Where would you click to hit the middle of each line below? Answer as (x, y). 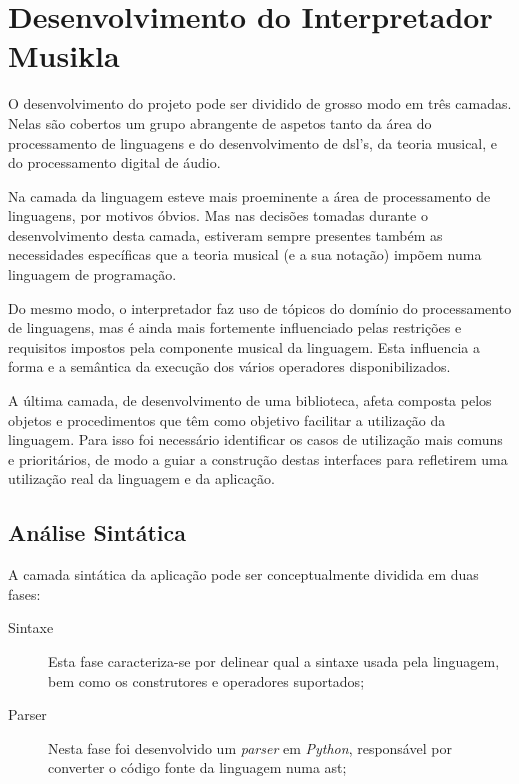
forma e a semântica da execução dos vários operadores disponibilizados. (229, 366)
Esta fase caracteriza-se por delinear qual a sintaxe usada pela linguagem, (274, 660)
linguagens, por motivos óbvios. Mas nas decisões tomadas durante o (218, 215)
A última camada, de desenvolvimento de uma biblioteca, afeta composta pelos (250, 400)
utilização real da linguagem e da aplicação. (141, 478)
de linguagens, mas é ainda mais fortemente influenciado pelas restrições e (235, 327)
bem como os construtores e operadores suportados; (206, 680)
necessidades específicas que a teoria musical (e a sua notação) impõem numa (245, 254)
